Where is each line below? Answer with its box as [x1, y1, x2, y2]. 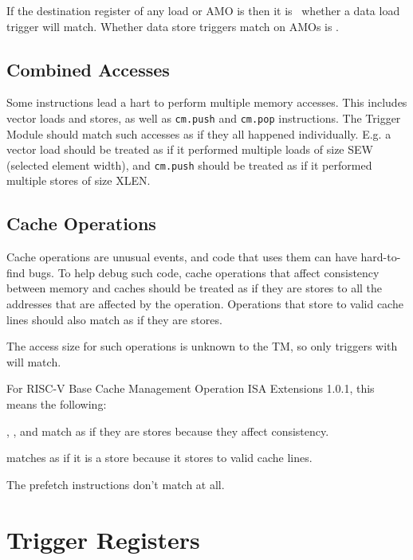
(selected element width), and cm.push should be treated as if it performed [6, 156, 372, 173]
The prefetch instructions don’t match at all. [6, 476, 225, 492]
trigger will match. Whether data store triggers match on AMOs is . [6, 18, 340, 34]
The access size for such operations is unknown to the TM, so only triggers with [6, 338, 398, 354]
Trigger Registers [6, 523, 200, 555]
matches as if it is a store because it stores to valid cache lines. [6, 449, 313, 466]
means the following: [6, 396, 107, 413]
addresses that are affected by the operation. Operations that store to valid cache [6, 296, 403, 312]
